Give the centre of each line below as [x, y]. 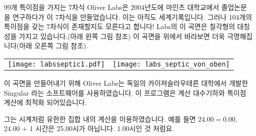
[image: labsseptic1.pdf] [56, 64]
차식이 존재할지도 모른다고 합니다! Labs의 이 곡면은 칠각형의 [143, 26]
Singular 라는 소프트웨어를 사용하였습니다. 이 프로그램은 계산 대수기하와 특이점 [125, 92]
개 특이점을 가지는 [39, 7]
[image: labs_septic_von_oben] [171, 64]
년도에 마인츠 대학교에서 [182, 7]
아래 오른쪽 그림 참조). [54, 46]
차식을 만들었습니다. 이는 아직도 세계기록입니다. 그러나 [143, 17]
